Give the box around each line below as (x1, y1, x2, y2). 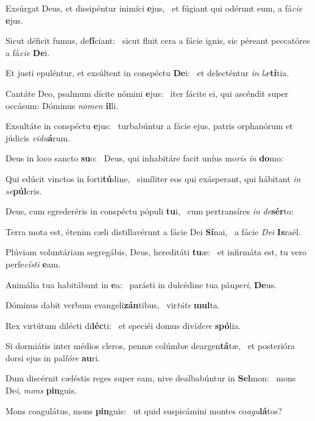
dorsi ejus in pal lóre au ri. (5, 351, 100, 364)
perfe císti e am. (5, 257, 61, 270)
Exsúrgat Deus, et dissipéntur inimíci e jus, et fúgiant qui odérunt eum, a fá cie (5, 2, 303, 14)
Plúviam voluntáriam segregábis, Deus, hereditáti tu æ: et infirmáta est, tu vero (5, 246, 307, 258)
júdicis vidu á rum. (5, 131, 71, 144)
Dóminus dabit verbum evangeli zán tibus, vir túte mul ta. (5, 299, 220, 311)
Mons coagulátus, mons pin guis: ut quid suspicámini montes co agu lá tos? (5, 404, 282, 417)
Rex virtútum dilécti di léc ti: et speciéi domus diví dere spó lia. (5, 319, 241, 331)
